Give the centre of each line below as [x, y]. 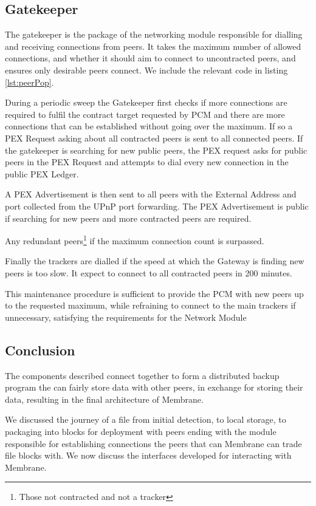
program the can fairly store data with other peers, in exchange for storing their [154, 387]
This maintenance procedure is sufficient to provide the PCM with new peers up [154, 293]
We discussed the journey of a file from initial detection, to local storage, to [146, 419]
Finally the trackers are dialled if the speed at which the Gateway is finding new [155, 261]
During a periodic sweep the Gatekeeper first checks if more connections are [146, 102]
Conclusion [40, 350]
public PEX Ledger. [42, 173]
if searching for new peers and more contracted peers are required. [128, 218]
